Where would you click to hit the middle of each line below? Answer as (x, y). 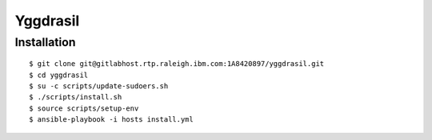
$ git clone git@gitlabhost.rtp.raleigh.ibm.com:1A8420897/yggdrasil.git (177, 64)
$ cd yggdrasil (59, 75)
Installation (45, 42)
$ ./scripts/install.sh (76, 97)
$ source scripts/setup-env (84, 108)
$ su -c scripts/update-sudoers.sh (99, 86)
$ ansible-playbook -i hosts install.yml (111, 120)
